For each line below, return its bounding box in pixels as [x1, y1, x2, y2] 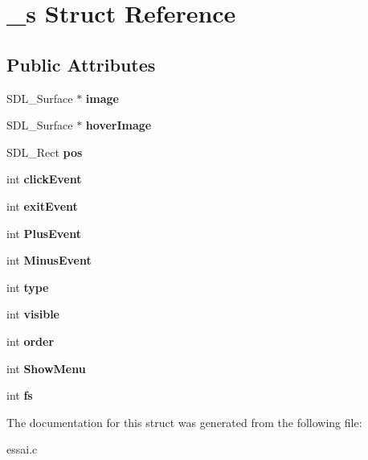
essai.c [6, 441, 38, 458]
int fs [6, 387, 33, 404]
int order [6, 332, 55, 349]
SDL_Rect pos [6, 143, 83, 160]
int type [6, 278, 49, 295]
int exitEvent [6, 197, 78, 214]
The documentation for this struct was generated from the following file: [6, 413, 362, 430]
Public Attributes [6, 51, 156, 76]
